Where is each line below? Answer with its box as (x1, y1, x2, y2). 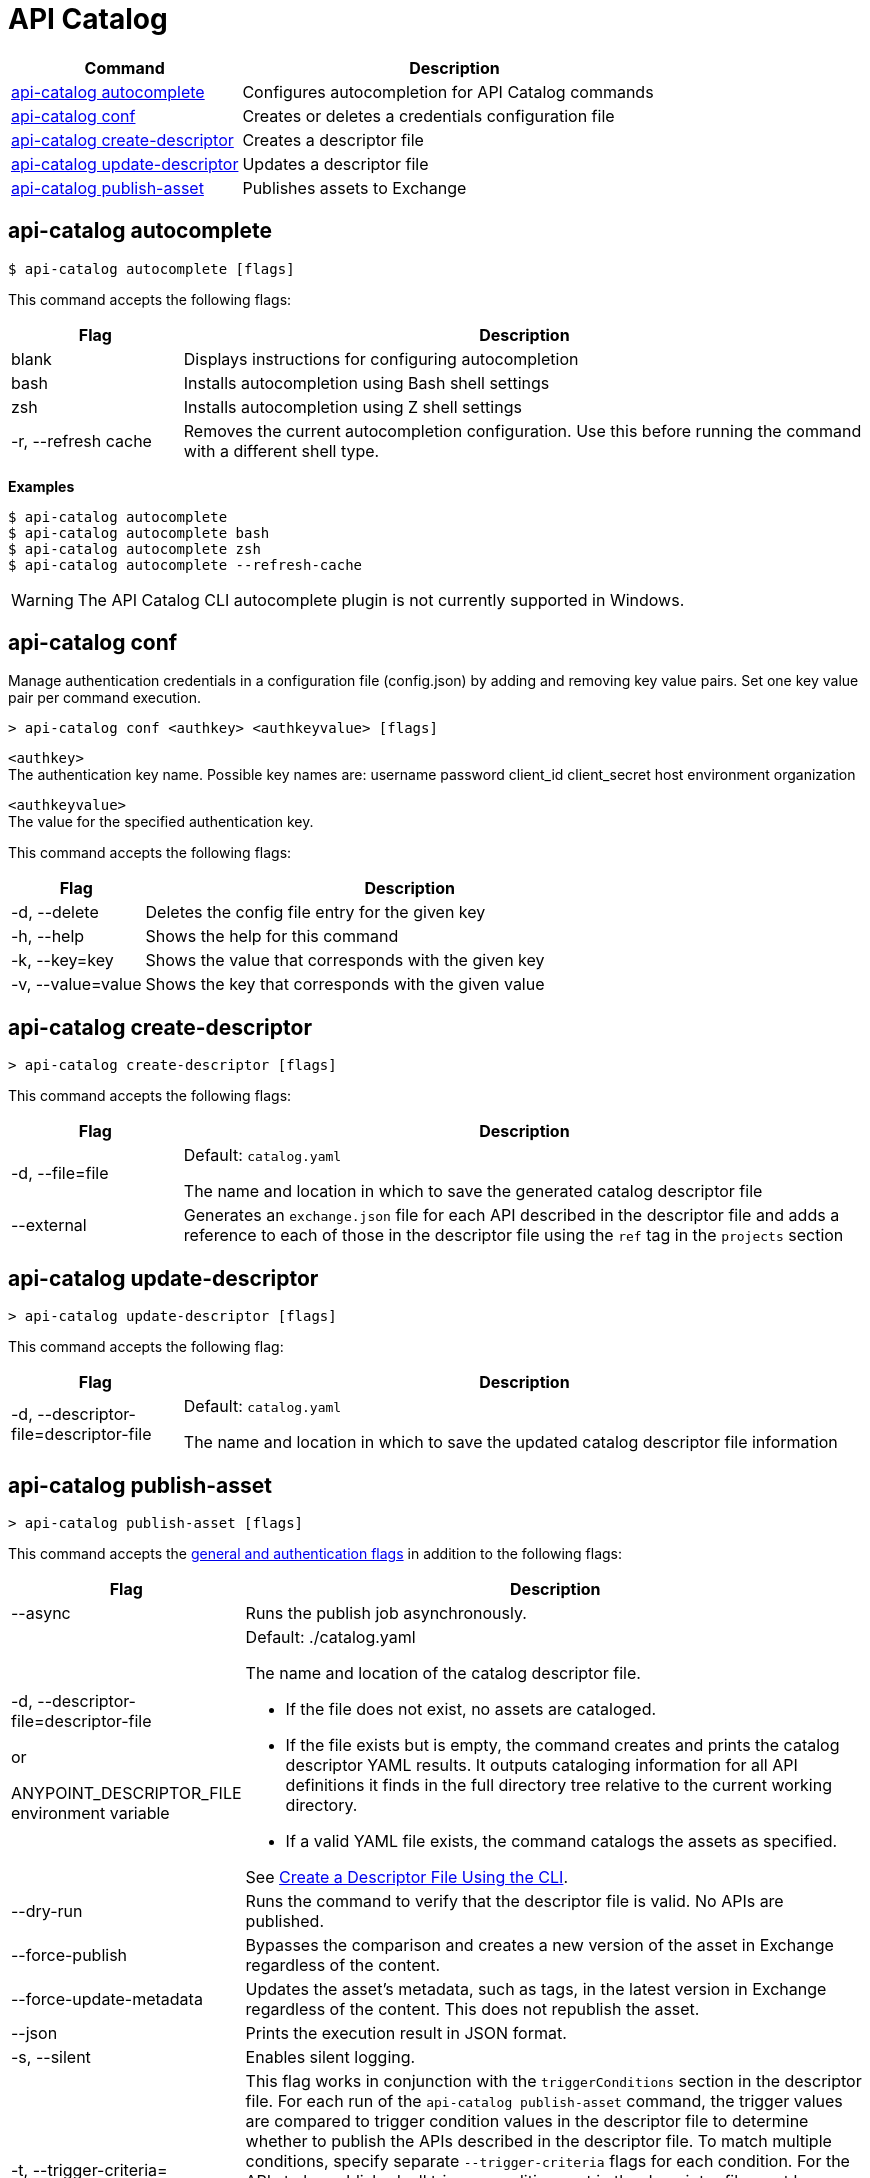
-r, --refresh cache (11, 430, 152, 451)
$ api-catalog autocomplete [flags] (8, 260, 295, 277)
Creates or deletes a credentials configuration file (242, 105, 615, 126)
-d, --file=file (11, 1163, 109, 1184)
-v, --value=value (11, 974, 142, 995)
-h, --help (11, 926, 85, 947)
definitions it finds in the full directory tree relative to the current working (285, 1774, 832, 1795)
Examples (8, 477, 75, 495)
